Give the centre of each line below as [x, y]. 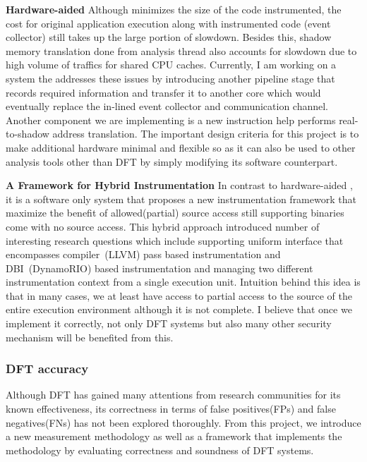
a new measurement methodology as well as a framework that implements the [174, 436]
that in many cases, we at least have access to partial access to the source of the [179, 295]
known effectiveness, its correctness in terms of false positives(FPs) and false [171, 409]
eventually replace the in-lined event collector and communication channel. [167, 106]
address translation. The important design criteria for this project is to [206, 134]
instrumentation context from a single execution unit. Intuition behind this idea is [183, 282]
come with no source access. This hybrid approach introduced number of [163, 226]
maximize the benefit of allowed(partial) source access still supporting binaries [175, 213]
